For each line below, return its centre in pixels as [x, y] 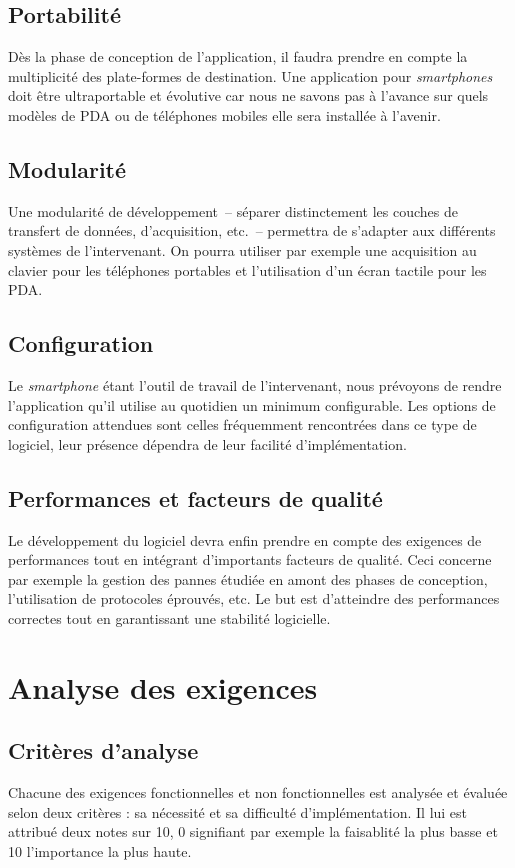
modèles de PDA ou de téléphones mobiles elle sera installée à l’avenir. [224, 114]
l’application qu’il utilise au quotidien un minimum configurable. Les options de [252, 404]
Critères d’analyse [103, 750]
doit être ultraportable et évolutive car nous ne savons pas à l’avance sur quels [248, 95]
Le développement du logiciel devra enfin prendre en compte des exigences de [245, 539]
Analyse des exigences [163, 686]
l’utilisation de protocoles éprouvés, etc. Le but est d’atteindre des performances [254, 598]
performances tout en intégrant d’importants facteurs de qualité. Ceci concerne [250, 559]
